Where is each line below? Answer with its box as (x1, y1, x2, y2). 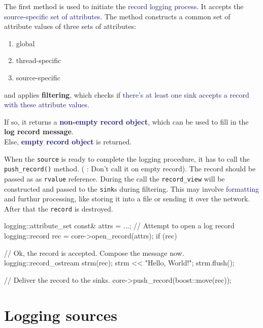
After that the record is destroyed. (4, 203, 113, 214)
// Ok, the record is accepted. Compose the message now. (4, 247, 184, 258)
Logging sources (4, 304, 118, 325)
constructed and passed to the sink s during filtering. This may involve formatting (4, 183, 259, 194)
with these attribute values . (4, 99, 89, 110)
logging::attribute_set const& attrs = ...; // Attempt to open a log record (4, 220, 235, 231)
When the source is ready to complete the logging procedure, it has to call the (4, 153, 250, 164)
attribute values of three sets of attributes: (4, 21, 136, 32)
